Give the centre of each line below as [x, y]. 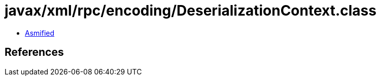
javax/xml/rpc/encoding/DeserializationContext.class [191, 11]
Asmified [40, 33]
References [34, 52]
